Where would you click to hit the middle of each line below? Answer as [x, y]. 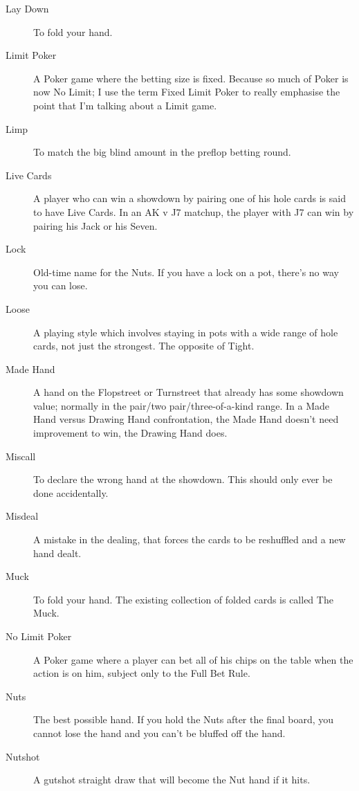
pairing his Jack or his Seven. [95, 225]
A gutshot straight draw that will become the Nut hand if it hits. [172, 780]
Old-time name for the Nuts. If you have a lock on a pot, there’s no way [186, 272]
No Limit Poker [39, 636]
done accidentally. [71, 492]
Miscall [21, 456]
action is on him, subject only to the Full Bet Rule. [142, 673]
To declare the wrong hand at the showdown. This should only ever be [183, 479]
